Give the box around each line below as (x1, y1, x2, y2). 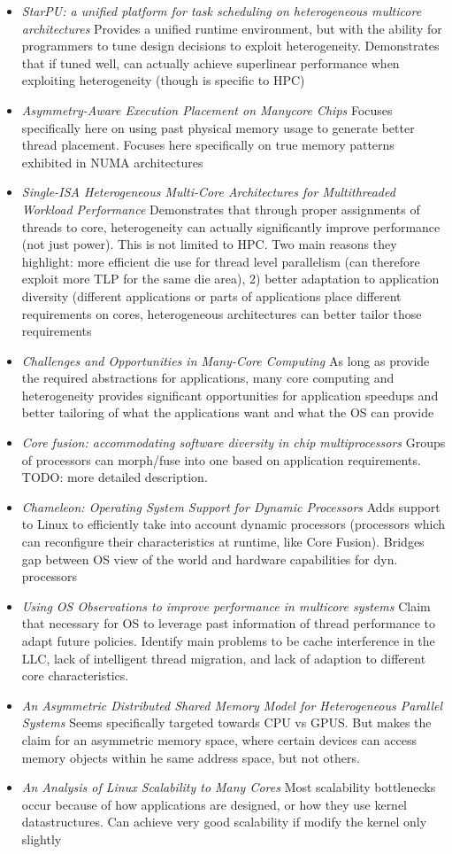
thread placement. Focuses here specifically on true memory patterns (21, 136, 395, 154)
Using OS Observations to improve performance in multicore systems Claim (21, 596, 431, 615)
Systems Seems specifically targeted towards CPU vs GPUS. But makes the (21, 713, 432, 732)
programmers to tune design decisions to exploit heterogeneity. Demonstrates (21, 36, 440, 55)
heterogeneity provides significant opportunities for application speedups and (21, 385, 439, 404)
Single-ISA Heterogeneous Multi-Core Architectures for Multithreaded (21, 182, 395, 201)
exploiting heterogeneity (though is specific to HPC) (21, 71, 305, 89)
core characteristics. (21, 666, 129, 685)
